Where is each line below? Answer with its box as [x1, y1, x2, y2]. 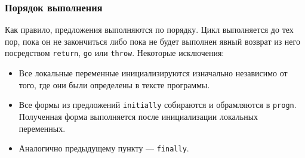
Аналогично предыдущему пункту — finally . [19, 142, 189, 154]
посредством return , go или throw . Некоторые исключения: [5, 47, 224, 59]
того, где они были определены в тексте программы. [19, 78, 210, 91]
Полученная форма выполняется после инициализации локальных [19, 110, 258, 122]
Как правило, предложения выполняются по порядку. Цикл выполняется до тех [5, 23, 294, 36]
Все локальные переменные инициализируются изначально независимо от [19, 67, 288, 79]
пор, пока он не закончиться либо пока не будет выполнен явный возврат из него [5, 35, 300, 47]
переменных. [19, 122, 66, 134]
